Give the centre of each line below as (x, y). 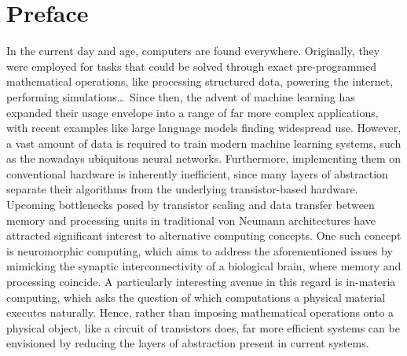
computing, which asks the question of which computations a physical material (196, 297)
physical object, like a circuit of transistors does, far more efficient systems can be (203, 327)
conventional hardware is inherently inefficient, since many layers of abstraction (197, 173)
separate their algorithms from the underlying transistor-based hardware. (182, 189)
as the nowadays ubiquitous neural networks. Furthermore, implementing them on (203, 158)
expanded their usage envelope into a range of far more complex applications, (192, 112)
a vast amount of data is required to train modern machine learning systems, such (204, 143)
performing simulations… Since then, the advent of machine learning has (181, 96)
